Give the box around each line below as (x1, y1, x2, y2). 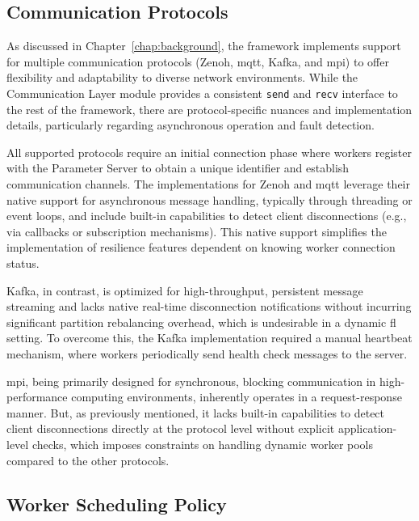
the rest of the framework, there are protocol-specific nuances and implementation (6, 100, 413, 117)
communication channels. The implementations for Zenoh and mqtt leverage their (6, 176, 410, 193)
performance (6, 388, 68, 405)
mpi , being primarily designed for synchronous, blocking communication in (6, 372, 376, 389)
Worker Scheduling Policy (6, 491, 227, 516)
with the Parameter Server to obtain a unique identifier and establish (6, 159, 350, 176)
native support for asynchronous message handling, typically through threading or (6, 191, 413, 208)
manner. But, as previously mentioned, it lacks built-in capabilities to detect (6, 404, 385, 421)
